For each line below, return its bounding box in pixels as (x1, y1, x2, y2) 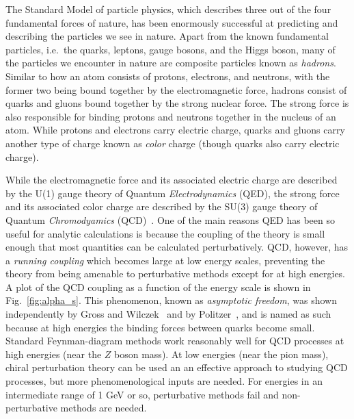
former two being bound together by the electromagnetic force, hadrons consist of (5, 82, 347, 97)
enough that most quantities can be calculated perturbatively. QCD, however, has (5, 240, 349, 254)
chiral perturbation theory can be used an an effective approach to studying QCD (5, 360, 348, 374)
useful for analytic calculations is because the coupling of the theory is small (5, 226, 325, 240)
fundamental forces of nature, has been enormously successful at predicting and (5, 15, 338, 29)
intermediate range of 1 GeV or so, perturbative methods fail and (5, 387, 279, 401)
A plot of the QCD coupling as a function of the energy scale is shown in (5, 279, 311, 294)
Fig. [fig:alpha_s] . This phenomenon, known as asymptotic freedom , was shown (5, 293, 337, 307)
